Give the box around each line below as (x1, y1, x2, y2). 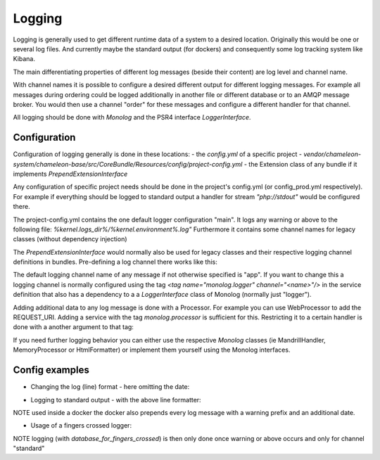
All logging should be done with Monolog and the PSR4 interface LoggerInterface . (13, 113, 251, 122)
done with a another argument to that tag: (13, 323, 134, 331)
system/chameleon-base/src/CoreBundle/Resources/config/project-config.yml (13, 160, 243, 168)
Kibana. (13, 55, 35, 63)
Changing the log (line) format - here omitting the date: (30, 383, 190, 391)
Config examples (13, 364, 89, 376)
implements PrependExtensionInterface (13, 170, 128, 178)
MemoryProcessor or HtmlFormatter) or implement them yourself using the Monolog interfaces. (13, 345, 291, 354)
